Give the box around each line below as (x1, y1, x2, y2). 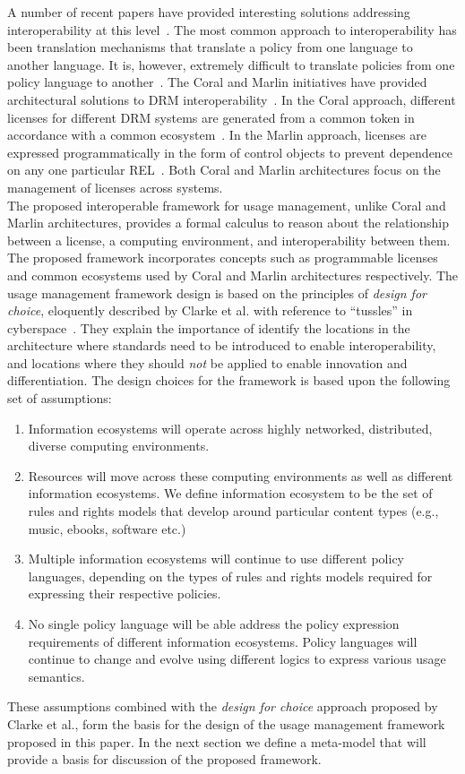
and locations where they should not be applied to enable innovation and (7, 353, 408, 372)
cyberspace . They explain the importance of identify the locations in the (7, 318, 410, 337)
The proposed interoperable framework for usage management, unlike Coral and (7, 195, 446, 214)
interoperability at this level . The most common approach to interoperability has (7, 20, 457, 39)
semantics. (28, 666, 85, 685)
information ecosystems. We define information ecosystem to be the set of (28, 484, 433, 503)
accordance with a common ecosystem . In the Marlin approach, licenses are (7, 125, 426, 144)
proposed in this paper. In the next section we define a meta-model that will (7, 732, 426, 751)
